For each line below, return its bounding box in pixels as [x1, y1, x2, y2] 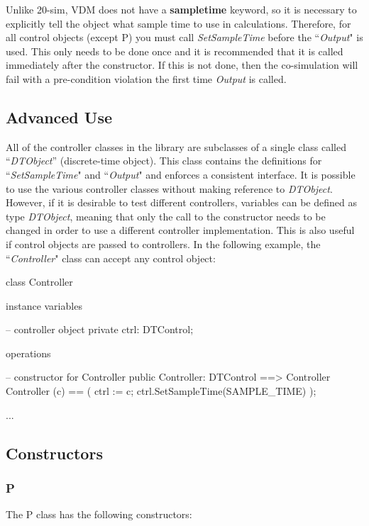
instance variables [6, 298, 82, 313]
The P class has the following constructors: [6, 507, 192, 522]
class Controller [6, 274, 73, 289]
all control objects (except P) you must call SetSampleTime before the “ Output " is [6, 30, 363, 45]
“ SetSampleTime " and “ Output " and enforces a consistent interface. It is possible [6, 167, 356, 181]
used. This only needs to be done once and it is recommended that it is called [6, 43, 343, 58]
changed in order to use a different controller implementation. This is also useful [6, 223, 355, 237]
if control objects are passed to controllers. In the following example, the [6, 236, 321, 251]
